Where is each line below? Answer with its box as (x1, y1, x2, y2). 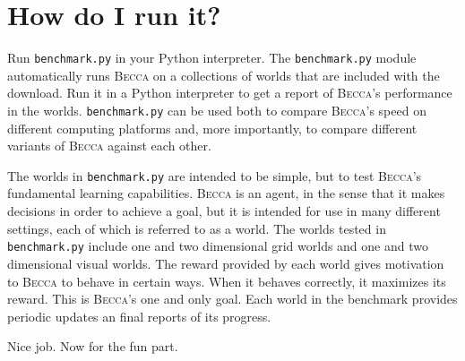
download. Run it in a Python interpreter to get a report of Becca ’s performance (7, 83, 452, 102)
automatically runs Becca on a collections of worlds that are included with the (7, 65, 440, 84)
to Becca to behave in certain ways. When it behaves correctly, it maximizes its (7, 271, 446, 290)
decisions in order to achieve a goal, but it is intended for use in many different (7, 202, 441, 220)
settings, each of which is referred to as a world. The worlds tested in (7, 219, 386, 237)
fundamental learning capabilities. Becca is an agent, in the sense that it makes (7, 184, 445, 202)
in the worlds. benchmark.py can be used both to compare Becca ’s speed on (7, 100, 426, 119)
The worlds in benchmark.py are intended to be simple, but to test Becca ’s (7, 166, 422, 185)
